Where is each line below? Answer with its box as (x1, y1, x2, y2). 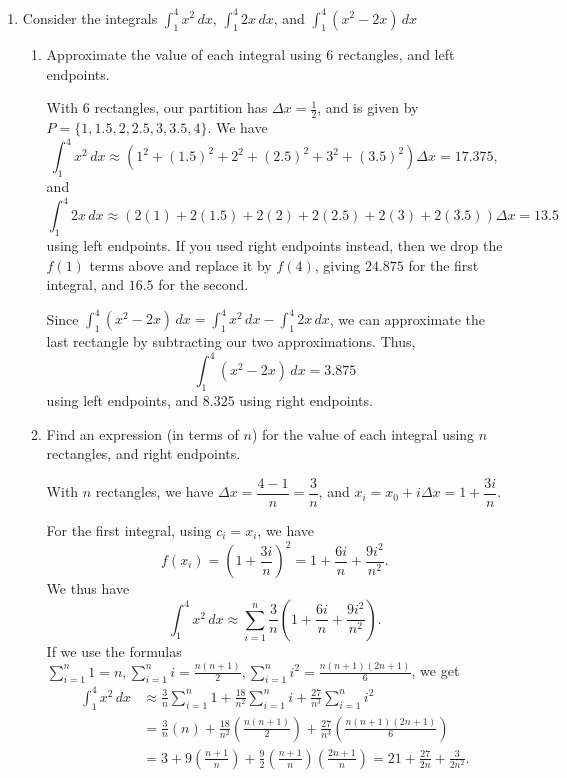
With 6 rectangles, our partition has (46, 97, 268, 118)
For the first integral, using (46, 519, 212, 540)
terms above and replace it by (89, 254, 272, 275)
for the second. (158, 274, 249, 295)
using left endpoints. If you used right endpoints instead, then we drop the (46, 235, 503, 256)
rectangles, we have (95, 481, 214, 502)
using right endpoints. (239, 390, 373, 411)
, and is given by (317, 97, 419, 118)
